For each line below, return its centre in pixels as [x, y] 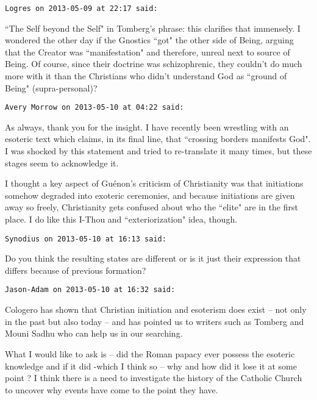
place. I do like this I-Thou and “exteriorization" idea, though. [121, 219]
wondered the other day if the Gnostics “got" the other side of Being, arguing [149, 40]
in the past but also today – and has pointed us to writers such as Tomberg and [155, 321]
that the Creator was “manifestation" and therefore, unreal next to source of [148, 52]
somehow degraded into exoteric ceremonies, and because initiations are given [150, 195]
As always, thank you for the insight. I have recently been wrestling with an [147, 127]
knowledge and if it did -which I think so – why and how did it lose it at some [151, 366]
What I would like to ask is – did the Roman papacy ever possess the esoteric [150, 353]
